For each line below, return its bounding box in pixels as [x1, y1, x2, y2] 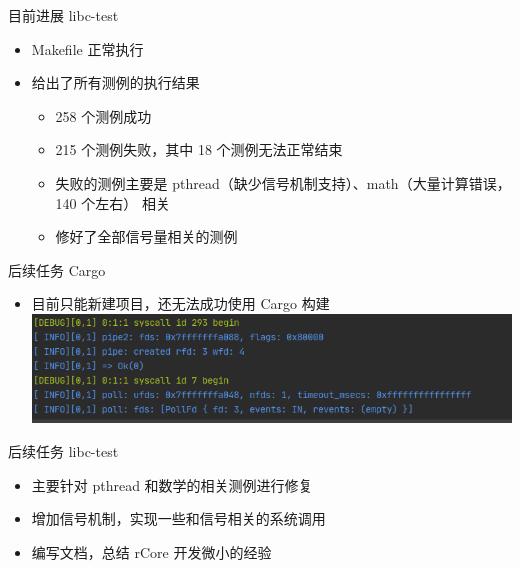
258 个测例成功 [55, 105, 152, 126]
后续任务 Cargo [8, 259, 106, 280]
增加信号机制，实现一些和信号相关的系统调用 [31, 508, 326, 529]
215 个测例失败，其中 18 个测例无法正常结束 [55, 139, 343, 160]
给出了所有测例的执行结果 [31, 72, 200, 93]
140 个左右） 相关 [55, 192, 170, 213]
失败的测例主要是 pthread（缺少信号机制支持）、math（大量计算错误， [55, 172, 511, 193]
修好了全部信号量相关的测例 [55, 226, 238, 247]
